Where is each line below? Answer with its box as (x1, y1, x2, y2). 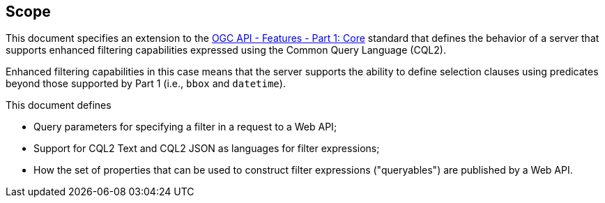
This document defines (6, 99, 112, 112)
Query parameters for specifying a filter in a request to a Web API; (33, 121, 337, 133)
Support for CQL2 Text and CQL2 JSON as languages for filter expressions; (33, 142, 380, 155)
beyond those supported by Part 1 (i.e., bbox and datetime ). (6, 77, 286, 90)
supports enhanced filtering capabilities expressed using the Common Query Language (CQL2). (6, 44, 446, 57)
